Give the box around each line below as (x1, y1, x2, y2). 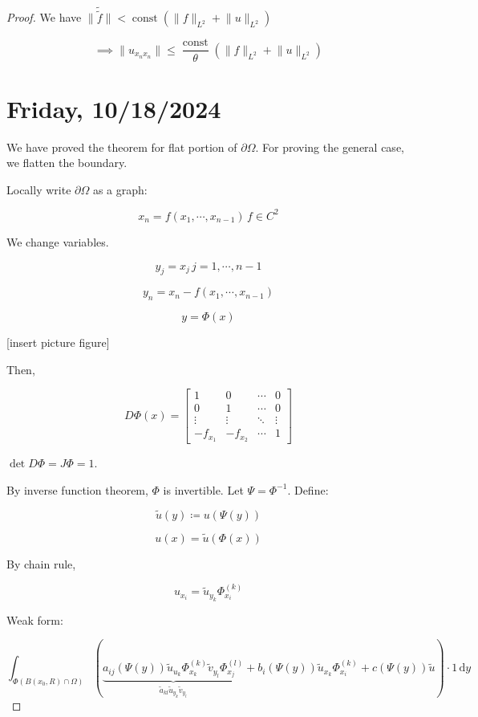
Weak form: (6, 611, 63, 628)
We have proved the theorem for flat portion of (6, 138, 237, 155)
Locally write (6, 181, 71, 198)
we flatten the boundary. (6, 154, 128, 171)
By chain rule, (6, 555, 76, 572)
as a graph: (92, 181, 148, 198)
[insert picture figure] (6, 334, 110, 351)
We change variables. (6, 233, 109, 250)
